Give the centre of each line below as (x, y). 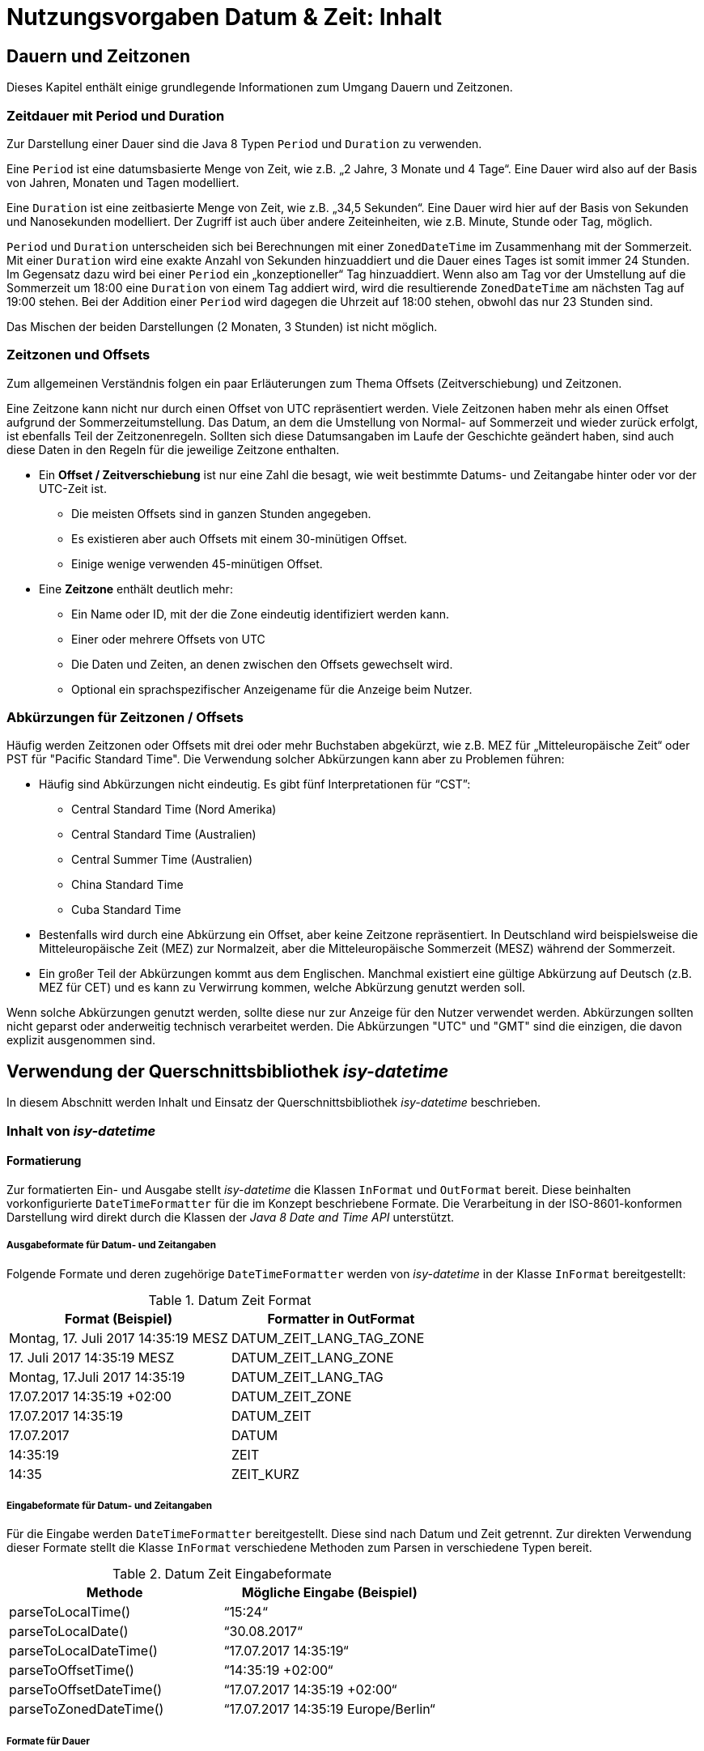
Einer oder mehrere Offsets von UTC (168, 639)
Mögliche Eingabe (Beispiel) (329, 1593)
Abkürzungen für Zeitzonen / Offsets (125, 718)
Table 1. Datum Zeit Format (230, 1300)
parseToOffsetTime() (72, 1670)
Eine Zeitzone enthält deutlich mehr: (136, 589)
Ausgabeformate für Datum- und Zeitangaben (111, 1245)
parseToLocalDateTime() (83, 1651)
